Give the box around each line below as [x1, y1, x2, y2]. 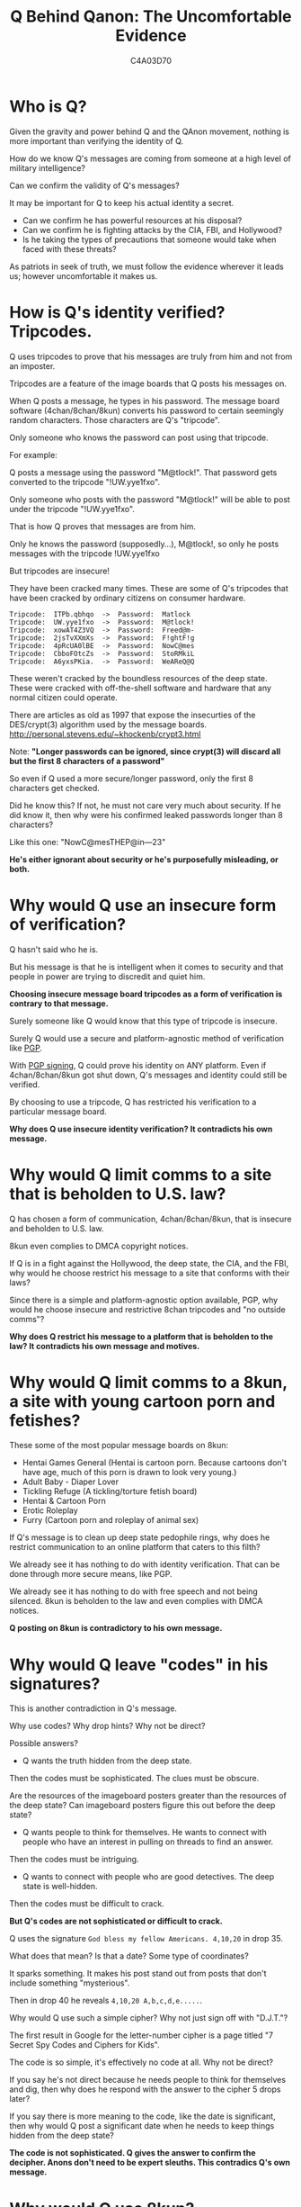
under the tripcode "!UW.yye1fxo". [9, 503, 135, 514]
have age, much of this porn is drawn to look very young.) [22, 1467, 237, 1478]
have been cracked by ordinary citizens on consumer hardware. [9, 592, 246, 603]
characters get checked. [9, 782, 101, 793]
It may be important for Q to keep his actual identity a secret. [9, 197, 235, 208]
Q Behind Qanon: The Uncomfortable [10, 6, 292, 27]
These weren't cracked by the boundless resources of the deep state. [9, 672, 268, 683]
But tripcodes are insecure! [9, 565, 111, 576]
